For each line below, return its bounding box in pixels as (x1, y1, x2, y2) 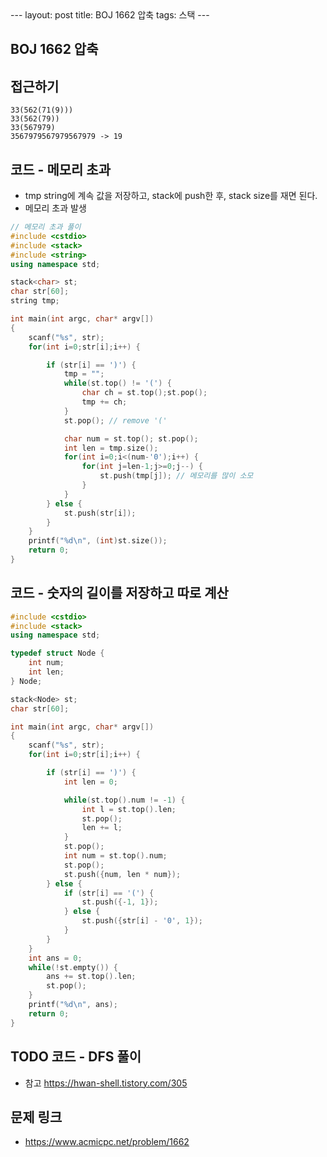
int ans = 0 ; (28, 953, 83, 963)
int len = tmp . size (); (63, 443, 159, 453)
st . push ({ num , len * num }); (63, 869, 182, 879)
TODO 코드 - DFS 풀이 (10, 1048, 142, 1066)
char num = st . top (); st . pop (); (63, 433, 199, 444)
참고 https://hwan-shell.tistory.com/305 (24, 1077, 188, 1089)
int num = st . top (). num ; (63, 851, 168, 861)
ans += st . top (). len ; (46, 972, 137, 982)
